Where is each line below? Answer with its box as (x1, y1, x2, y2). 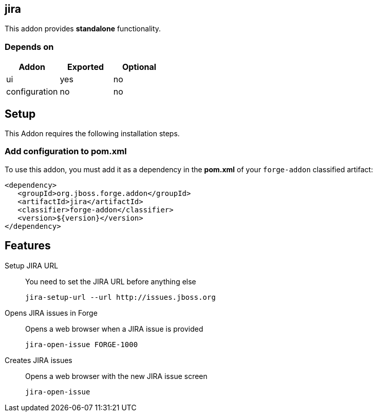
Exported (67, 62, 104, 73)
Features (5, 239, 51, 252)
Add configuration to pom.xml (5, 146, 127, 157)
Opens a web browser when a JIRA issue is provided (25, 324, 203, 333)
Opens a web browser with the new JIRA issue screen (25, 371, 208, 381)
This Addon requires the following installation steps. (5, 129, 180, 138)
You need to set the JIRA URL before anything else (25, 277, 196, 286)
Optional (122, 62, 157, 73)
